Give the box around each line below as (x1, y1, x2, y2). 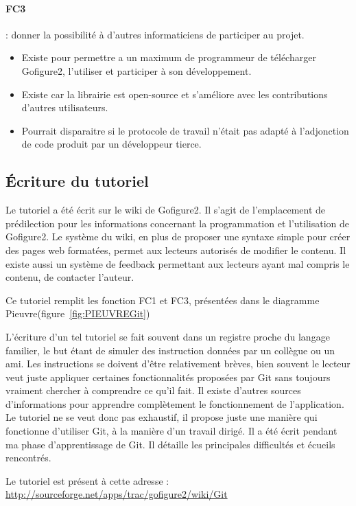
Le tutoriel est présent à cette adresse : (5, 473, 169, 487)
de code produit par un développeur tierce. (21, 137, 202, 151)
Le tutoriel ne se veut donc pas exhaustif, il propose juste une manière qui (5, 410, 318, 424)
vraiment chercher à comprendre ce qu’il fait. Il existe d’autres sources (5, 383, 301, 398)
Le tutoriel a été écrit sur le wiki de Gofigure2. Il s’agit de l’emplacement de (5, 203, 326, 217)
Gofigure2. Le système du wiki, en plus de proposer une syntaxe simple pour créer (5, 229, 351, 244)
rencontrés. (5, 450, 51, 465)
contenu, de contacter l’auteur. (5, 270, 134, 284)
